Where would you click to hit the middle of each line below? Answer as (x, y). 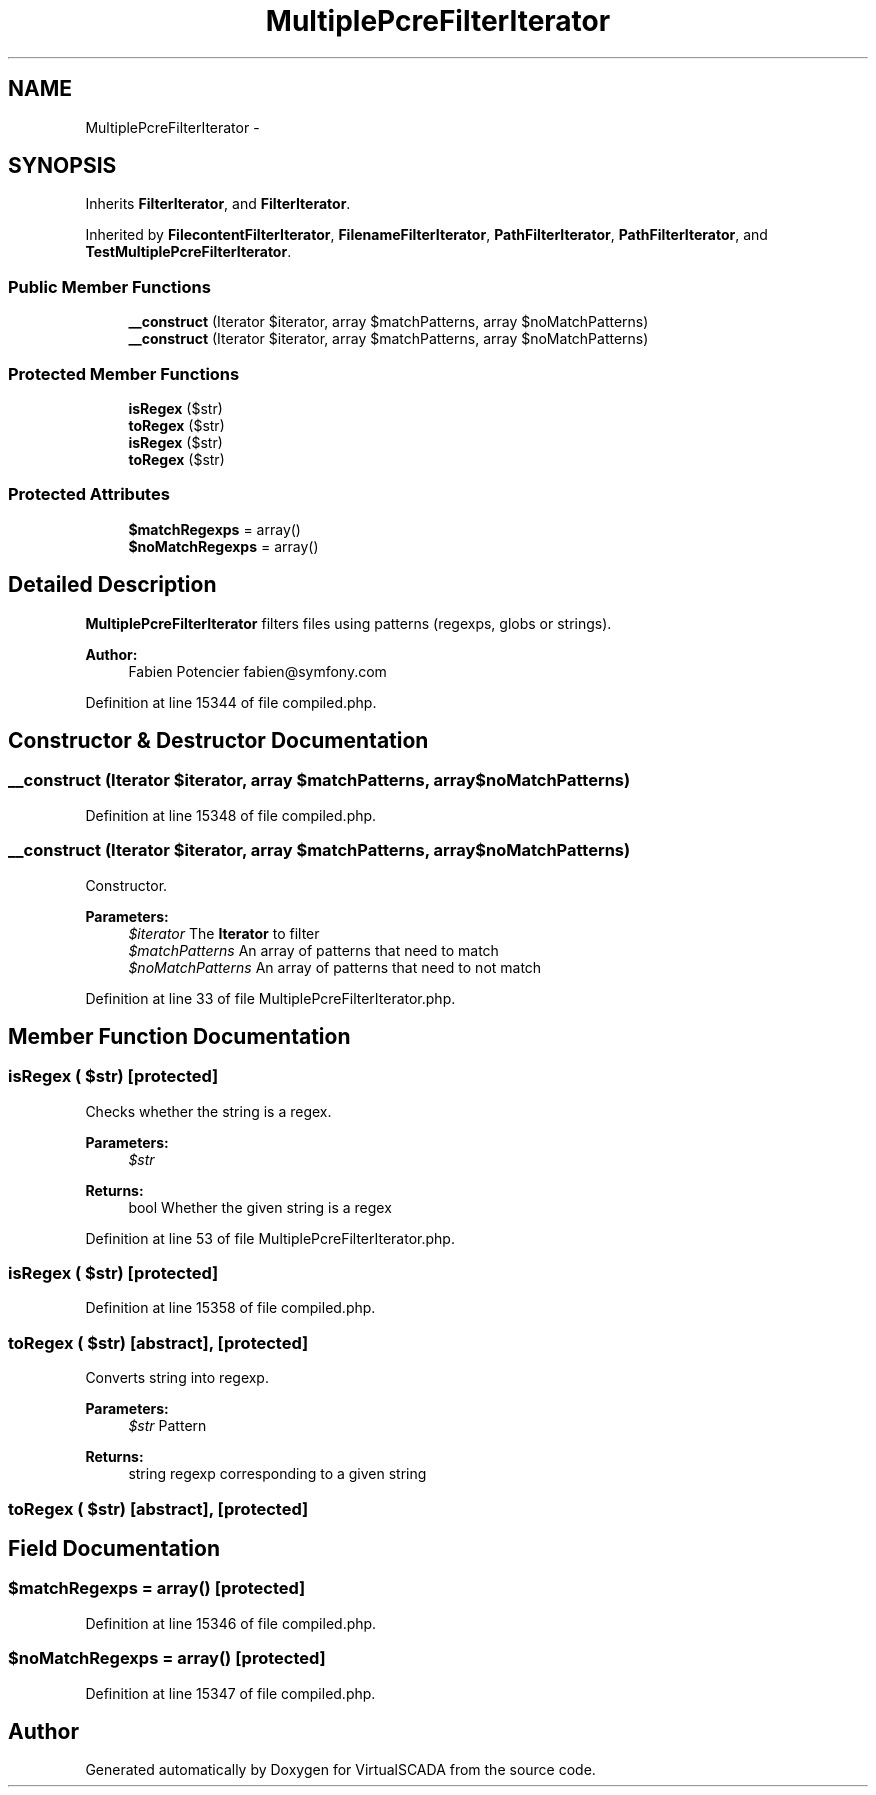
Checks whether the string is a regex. (208, 1111)
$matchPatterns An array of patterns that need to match (313, 950)
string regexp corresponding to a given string (277, 1474)
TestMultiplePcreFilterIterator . (188, 252)
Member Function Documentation (179, 1036)
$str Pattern (167, 1426)
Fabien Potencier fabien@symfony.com (257, 671)
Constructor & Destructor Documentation (218, 740)
